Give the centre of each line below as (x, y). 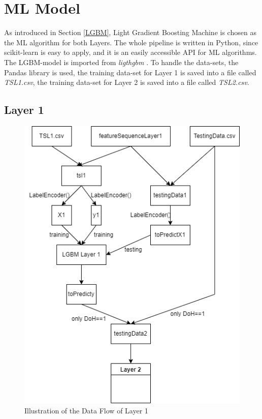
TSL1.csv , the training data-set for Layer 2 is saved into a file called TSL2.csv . (127, 82)
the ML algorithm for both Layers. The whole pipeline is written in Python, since (131, 42)
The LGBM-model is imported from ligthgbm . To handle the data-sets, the (121, 62)
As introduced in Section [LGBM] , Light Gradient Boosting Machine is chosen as (130, 32)
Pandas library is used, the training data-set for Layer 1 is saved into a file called (130, 72)
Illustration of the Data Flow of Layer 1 (86, 411)
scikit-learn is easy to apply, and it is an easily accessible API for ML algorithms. (130, 52)
